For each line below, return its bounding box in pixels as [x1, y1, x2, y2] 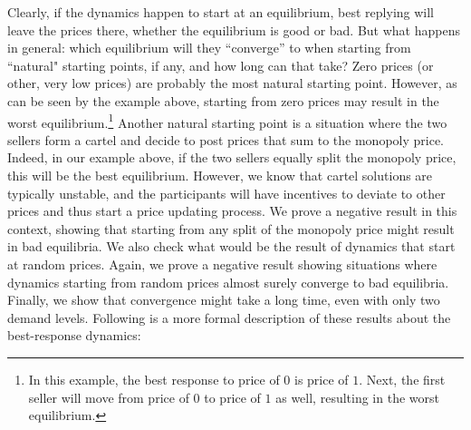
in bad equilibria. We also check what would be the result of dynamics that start [7, 237, 456, 256]
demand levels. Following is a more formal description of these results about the [7, 308, 451, 327]
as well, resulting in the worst [275, 387, 439, 406]
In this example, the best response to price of [28, 369, 280, 388]
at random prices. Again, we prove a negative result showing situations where [7, 254, 437, 273]
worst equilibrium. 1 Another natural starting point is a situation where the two [7, 110, 447, 132]
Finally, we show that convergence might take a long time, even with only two [7, 290, 440, 309]
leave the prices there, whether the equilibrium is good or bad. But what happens [7, 20, 460, 39]
